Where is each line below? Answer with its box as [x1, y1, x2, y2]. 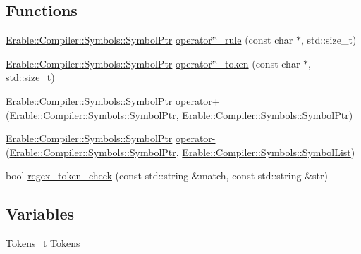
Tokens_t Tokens [6, 236, 80, 250]
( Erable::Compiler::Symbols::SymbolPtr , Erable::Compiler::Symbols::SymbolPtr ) [6, 107, 353, 122]
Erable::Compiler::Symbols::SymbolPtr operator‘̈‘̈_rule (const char [6, 32, 293, 47]
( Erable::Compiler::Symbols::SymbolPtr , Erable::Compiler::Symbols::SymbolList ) [6, 144, 355, 159]
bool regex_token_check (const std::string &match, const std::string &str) [6, 168, 328, 183]
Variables [6, 203, 75, 224]
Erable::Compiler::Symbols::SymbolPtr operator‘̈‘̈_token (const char [6, 56, 300, 70]
